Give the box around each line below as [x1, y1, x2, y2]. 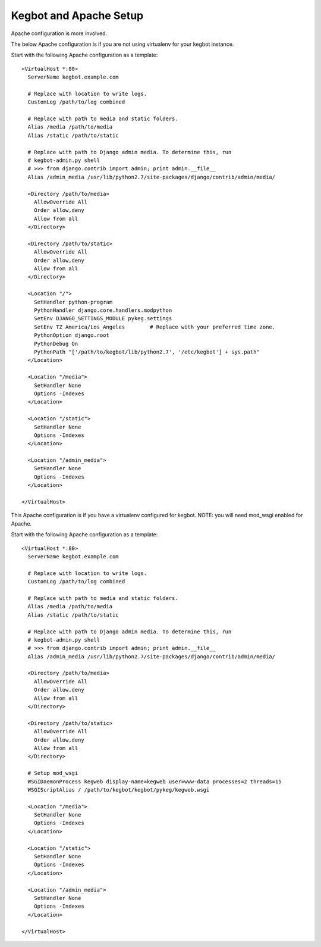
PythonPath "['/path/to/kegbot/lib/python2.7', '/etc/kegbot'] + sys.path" [33, 349, 260, 355]
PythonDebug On [33, 340, 78, 347]
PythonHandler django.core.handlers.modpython [33, 307, 172, 314]
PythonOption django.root [33, 332, 110, 339]
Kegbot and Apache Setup [11, 9, 144, 22]
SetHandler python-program [33, 298, 113, 305]
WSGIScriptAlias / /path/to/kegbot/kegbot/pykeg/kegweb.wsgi [27, 786, 210, 793]
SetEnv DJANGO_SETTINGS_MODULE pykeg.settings [33, 315, 172, 322]
